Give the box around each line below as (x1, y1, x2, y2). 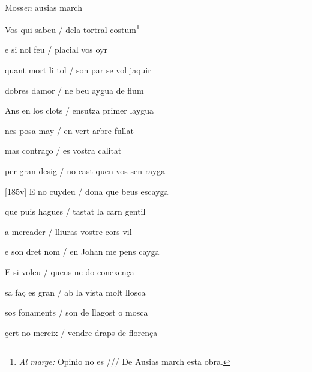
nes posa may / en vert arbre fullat (5, 124, 134, 136)
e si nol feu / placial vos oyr (5, 43, 107, 56)
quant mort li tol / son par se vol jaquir (5, 64, 151, 76)
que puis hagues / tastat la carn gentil (5, 205, 146, 218)
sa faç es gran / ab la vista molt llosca (5, 285, 146, 298)
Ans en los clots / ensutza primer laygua (5, 104, 154, 117)
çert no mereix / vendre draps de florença (5, 326, 158, 338)
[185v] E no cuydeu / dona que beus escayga (5, 184, 169, 197)
